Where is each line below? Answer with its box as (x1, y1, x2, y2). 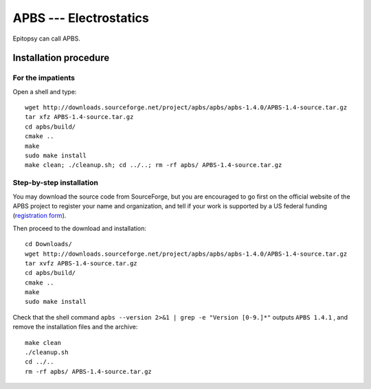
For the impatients (12, 73, 76, 82)
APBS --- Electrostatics (12, 10, 149, 25)
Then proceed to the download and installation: (12, 224, 147, 232)
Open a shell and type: (12, 87, 77, 96)
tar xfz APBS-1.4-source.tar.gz (25, 113, 134, 121)
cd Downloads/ (25, 241, 72, 248)
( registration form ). (12, 212, 67, 220)
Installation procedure (12, 52, 110, 64)
